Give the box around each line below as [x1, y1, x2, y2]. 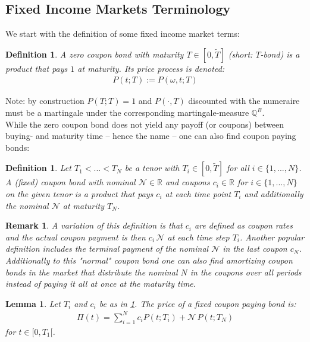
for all [227, 161, 249, 174]
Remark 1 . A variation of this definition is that [5, 219, 183, 232]
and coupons [165, 176, 210, 188]
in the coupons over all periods [190, 265, 302, 278]
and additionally [244, 187, 303, 199]
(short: [228, 47, 253, 60]
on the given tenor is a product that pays [5, 187, 154, 199]
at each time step [167, 230, 230, 243]
